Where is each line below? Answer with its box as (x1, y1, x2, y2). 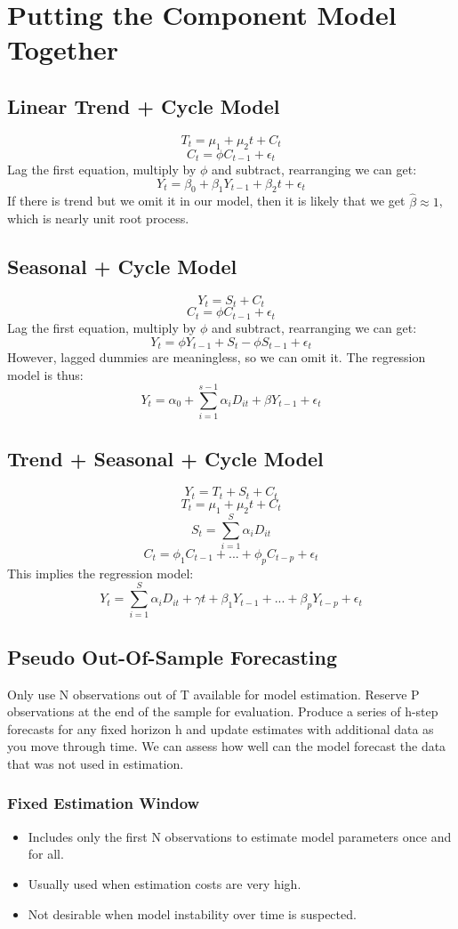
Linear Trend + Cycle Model (7, 92, 280, 119)
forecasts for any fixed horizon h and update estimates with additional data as (7, 719, 434, 738)
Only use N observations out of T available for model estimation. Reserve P (7, 684, 420, 703)
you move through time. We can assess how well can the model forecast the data (7, 737, 446, 755)
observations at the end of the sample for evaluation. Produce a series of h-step (7, 702, 438, 721)
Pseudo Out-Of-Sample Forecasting (7, 642, 337, 670)
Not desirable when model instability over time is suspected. (28, 904, 357, 923)
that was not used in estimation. (7, 754, 184, 772)
